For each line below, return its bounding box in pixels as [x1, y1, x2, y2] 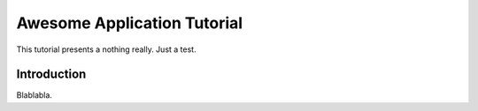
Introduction [16, 67, 87, 82]
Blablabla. [16, 90, 53, 100]
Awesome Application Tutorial [16, 13, 243, 33]
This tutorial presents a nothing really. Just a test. [16, 44, 197, 55]
